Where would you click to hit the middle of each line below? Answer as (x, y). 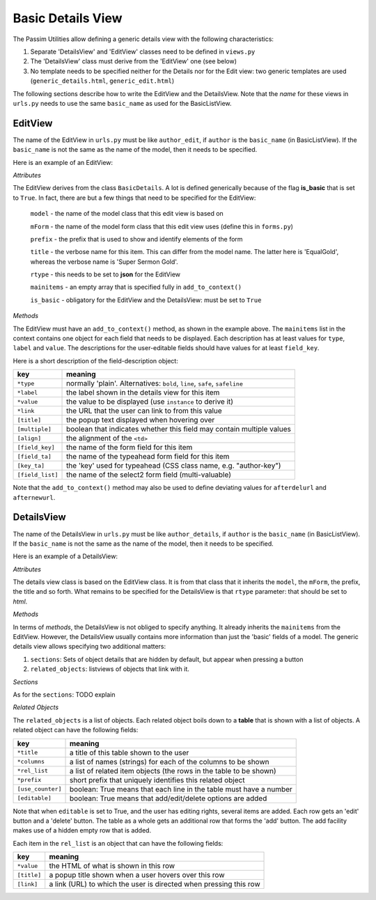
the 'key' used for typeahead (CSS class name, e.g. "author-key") (174, 466)
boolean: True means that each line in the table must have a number (181, 789)
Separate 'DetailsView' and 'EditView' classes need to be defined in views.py (143, 52)
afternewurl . (34, 497)
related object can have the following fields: (76, 730)
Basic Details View (68, 18)
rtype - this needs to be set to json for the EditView (105, 274)
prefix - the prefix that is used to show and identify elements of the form (136, 239)
